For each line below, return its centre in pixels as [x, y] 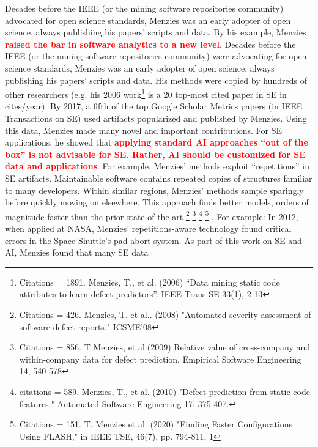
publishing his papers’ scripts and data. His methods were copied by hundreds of [156, 80]
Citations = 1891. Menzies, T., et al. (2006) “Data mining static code [150, 282]
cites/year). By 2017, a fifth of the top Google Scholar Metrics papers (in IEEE [154, 106]
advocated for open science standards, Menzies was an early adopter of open [148, 20]
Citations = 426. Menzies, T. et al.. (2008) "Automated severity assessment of [165, 314]
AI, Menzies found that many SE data [77, 252]
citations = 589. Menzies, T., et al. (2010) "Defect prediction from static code [165, 391]
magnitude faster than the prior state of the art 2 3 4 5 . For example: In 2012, [152, 215]
